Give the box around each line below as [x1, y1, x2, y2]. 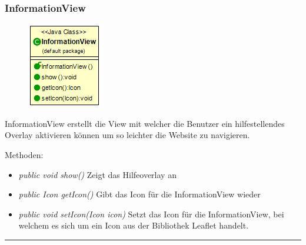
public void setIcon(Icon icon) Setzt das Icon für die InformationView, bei [18, 207, 284, 220]
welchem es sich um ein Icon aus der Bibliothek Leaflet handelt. [18, 219, 249, 231]
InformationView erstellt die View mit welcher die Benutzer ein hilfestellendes [5, 117, 285, 129]
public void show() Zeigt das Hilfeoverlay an [18, 168, 177, 180]
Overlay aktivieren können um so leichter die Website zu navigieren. [5, 129, 250, 141]
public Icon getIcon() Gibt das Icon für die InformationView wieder [18, 188, 261, 200]
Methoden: [5, 149, 44, 160]
